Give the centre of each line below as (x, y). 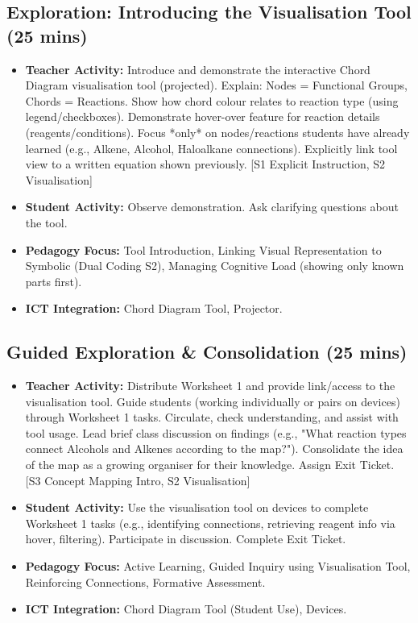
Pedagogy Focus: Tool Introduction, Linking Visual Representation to (203, 249)
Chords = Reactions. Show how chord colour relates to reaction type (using (212, 100)
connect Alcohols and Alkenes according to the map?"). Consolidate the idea (214, 449)
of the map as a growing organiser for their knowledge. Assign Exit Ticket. (210, 465)
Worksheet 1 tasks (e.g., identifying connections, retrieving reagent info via (210, 523)
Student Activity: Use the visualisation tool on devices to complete (197, 507)
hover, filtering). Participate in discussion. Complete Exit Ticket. (186, 539)
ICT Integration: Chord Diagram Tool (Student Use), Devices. (186, 609)
